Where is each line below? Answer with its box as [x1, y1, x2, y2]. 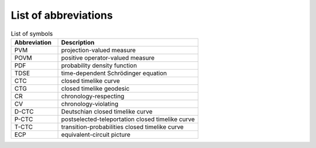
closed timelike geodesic [61, 84, 130, 92]
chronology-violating [61, 99, 119, 108]
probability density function [61, 61, 138, 70]
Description [61, 38, 95, 46]
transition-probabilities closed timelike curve [61, 123, 184, 131]
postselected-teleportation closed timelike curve [61, 115, 195, 123]
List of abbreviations [11, 9, 114, 22]
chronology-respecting [61, 92, 125, 100]
